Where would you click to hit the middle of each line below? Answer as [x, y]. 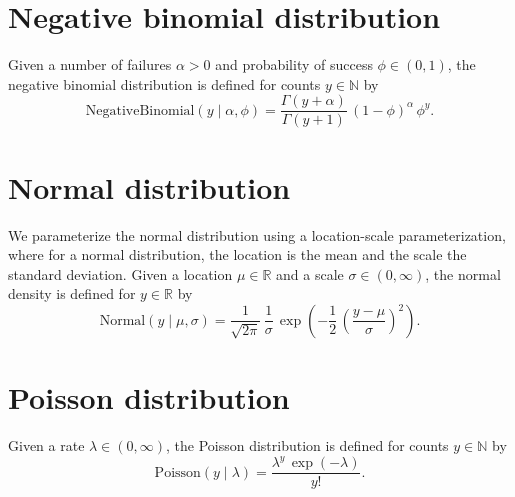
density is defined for [72, 293]
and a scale [310, 273]
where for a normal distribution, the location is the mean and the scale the [237, 254]
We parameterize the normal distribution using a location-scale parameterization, [257, 234]
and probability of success [294, 64]
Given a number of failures [90, 64]
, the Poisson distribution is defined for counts [307, 445]
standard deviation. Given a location [120, 273]
